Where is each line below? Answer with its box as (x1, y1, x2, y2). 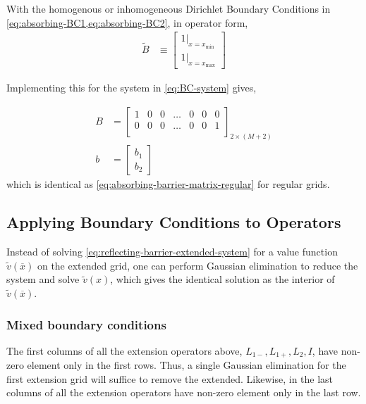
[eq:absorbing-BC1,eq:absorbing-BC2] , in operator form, (6, 15, 248, 30)
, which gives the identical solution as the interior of (110, 272, 335, 286)
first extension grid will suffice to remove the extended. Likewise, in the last (6, 371, 334, 386)
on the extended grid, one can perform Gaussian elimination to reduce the (37, 258, 358, 272)
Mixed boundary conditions (6, 315, 166, 333)
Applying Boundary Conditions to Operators (6, 211, 341, 233)
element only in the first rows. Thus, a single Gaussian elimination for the (27, 358, 346, 372)
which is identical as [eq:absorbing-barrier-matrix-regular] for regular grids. (6, 177, 330, 191)
